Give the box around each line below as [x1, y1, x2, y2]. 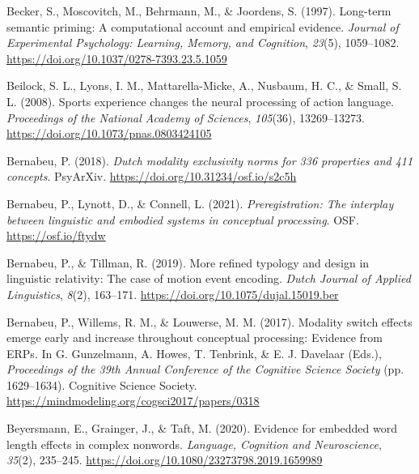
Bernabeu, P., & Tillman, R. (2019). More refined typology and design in [6, 254, 370, 271]
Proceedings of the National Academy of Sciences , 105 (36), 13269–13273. [6, 109, 365, 126]
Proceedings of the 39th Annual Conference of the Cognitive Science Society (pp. [6, 361, 404, 378]
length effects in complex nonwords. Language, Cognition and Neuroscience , [6, 435, 382, 452]
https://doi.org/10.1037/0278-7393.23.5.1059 [6, 49, 227, 66]
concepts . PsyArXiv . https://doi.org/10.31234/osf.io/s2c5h [6, 168, 297, 185]
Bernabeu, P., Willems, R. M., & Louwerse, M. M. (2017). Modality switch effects [6, 313, 413, 330]
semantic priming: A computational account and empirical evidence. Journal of [6, 18, 399, 35]
